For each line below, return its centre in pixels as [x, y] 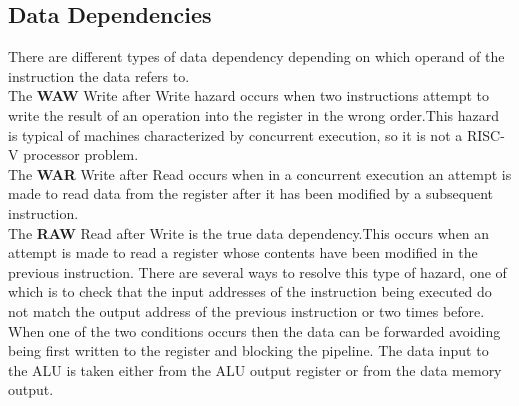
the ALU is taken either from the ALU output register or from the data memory [255, 369]
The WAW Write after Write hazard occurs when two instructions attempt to [249, 95]
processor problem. [81, 154]
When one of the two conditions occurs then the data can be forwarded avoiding [254, 330]
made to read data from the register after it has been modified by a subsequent [251, 193]
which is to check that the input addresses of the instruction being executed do [250, 291]
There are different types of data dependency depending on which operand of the [256, 56]
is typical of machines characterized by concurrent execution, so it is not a [235, 134]
